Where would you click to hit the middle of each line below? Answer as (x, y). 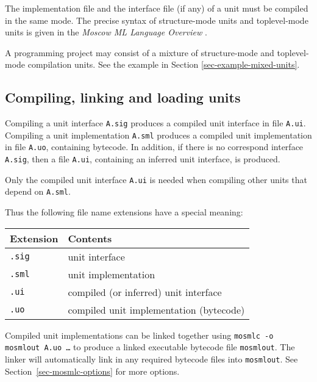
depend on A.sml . (38, 191)
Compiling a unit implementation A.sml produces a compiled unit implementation (158, 135)
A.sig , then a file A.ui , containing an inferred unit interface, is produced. (143, 159)
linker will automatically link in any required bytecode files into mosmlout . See (151, 359)
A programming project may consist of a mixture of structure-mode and (140, 52)
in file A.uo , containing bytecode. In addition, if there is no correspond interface (154, 147)
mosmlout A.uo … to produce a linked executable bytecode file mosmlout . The (150, 347)
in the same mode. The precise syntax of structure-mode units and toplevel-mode (157, 20)
